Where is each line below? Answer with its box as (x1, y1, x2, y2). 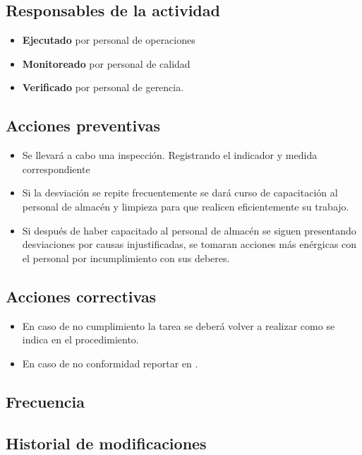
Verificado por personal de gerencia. (22, 80, 184, 95)
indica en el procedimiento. (22, 332, 139, 347)
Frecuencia (6, 390, 85, 412)
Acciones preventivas (6, 114, 160, 136)
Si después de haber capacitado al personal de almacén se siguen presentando (22, 223, 356, 237)
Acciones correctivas (6, 285, 157, 307)
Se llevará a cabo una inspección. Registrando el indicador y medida (22, 148, 318, 162)
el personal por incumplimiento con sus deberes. (22, 250, 230, 265)
